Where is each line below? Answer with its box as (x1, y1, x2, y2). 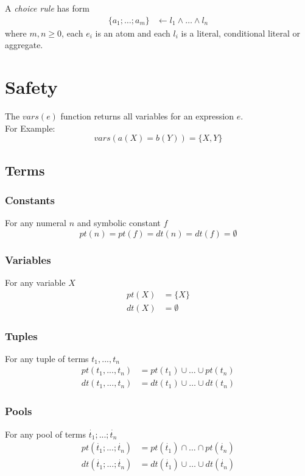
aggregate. (5, 38, 43, 51)
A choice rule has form (5, 2, 89, 14)
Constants (5, 192, 55, 207)
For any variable (5, 275, 66, 288)
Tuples (5, 328, 38, 343)
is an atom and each (95, 26, 170, 39)
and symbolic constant (77, 216, 161, 229)
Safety (5, 74, 58, 99)
